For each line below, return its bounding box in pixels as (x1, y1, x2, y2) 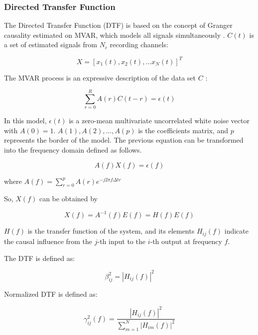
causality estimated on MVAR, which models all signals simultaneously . (4, 29, 225, 40)
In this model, (4, 115, 47, 126)
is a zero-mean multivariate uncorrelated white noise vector (69, 115, 250, 126)
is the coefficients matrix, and (138, 125, 229, 135)
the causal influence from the (4, 236, 93, 246)
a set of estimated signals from (4, 39, 97, 50)
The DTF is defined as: (4, 252, 75, 263)
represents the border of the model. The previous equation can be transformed (4, 135, 244, 145)
